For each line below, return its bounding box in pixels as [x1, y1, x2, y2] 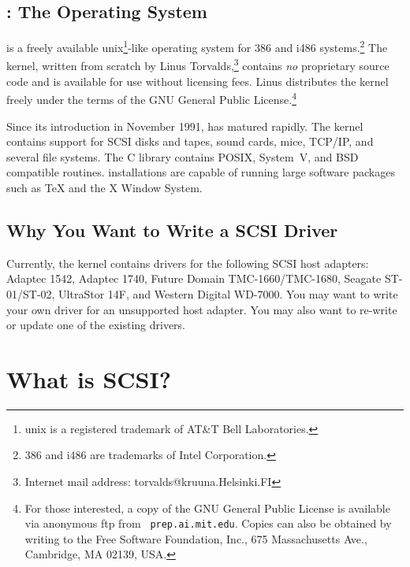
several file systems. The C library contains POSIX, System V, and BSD [6, 148, 359, 165]
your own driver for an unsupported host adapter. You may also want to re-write [6, 301, 397, 317]
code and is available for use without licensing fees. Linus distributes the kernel [6, 72, 389, 89]
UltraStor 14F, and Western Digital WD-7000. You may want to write [58, 285, 398, 302]
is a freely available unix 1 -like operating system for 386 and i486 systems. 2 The [6, 37, 388, 55]
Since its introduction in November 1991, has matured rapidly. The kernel [6, 117, 363, 134]
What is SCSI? [6, 362, 171, 395]
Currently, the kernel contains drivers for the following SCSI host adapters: [6, 254, 369, 271]
